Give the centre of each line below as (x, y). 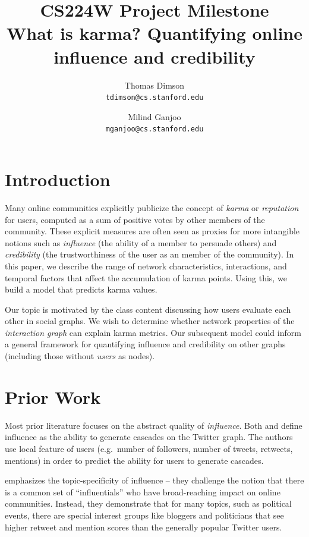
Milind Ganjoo (154, 116)
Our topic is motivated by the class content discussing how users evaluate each (148, 309)
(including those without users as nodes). (80, 356)
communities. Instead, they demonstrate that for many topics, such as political (148, 503)
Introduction (58, 179)
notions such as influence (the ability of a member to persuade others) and (141, 242)
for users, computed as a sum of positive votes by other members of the (135, 219)
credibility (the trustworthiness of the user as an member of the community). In (149, 254)
